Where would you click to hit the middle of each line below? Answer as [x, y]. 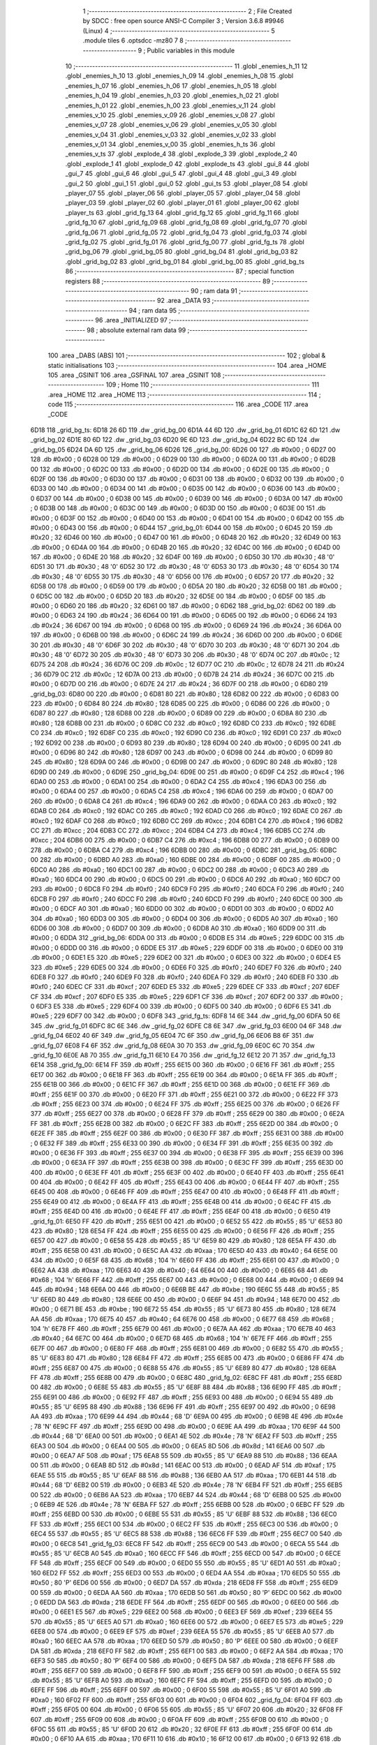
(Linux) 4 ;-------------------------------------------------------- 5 [179, 31]
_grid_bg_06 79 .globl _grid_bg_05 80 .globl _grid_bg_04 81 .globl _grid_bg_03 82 [182, 252]
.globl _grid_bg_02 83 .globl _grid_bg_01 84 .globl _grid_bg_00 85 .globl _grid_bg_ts [185, 261]
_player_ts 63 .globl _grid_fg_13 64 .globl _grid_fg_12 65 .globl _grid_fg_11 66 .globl [182, 212]
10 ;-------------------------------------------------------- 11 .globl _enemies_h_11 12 [186, 66]
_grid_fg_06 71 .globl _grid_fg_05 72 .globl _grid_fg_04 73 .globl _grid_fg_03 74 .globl [186, 232]
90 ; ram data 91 [214, 290]
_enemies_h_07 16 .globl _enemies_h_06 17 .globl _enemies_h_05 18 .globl [171, 86]
